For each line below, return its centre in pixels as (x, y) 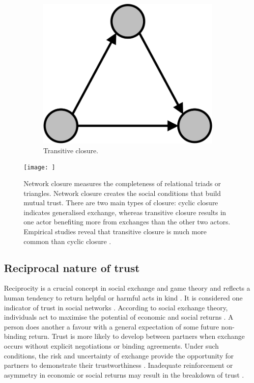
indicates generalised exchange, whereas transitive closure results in (125, 212)
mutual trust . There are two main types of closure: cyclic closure (121, 203)
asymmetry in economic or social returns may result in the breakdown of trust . (124, 374)
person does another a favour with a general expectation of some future (112, 326)
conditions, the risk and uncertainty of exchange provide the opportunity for (119, 355)
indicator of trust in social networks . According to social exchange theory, (116, 307)
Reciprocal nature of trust (72, 267)
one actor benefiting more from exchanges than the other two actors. (127, 222)
